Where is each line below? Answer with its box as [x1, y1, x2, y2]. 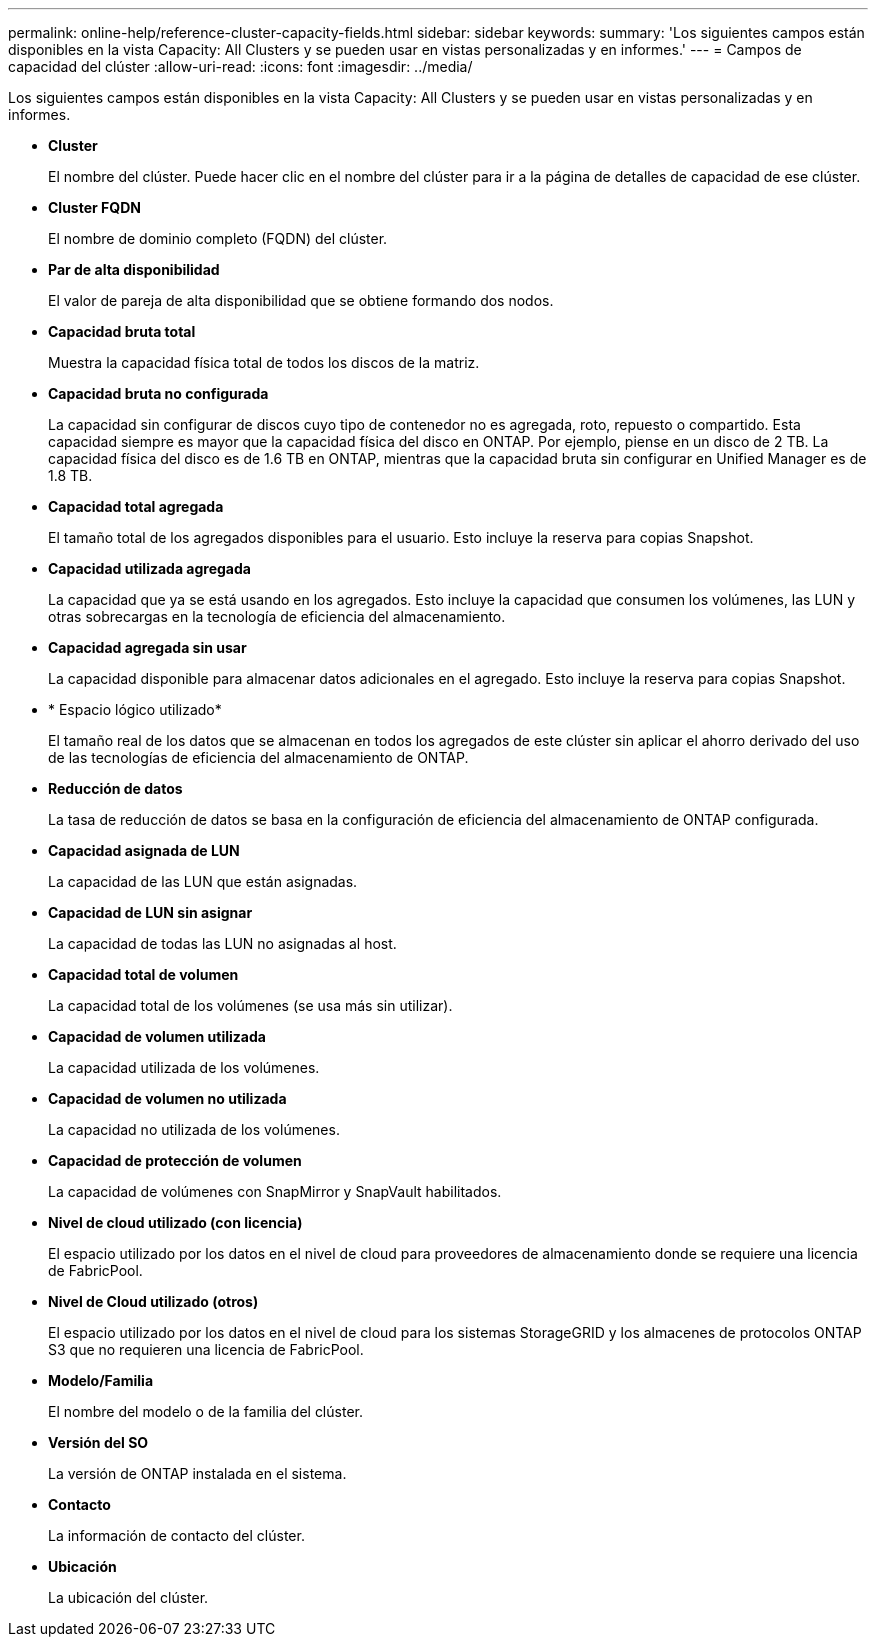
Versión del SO [48, 1434, 149, 1451]
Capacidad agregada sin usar [48, 639, 247, 656]
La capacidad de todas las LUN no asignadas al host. [48, 935, 397, 952]
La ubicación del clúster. [48, 1589, 209, 1606]
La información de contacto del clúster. [48, 1527, 305, 1544]
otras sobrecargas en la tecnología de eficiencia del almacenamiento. [48, 608, 506, 625]
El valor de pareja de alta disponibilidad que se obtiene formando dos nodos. [48, 292, 554, 309]
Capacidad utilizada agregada [48, 560, 251, 577]
